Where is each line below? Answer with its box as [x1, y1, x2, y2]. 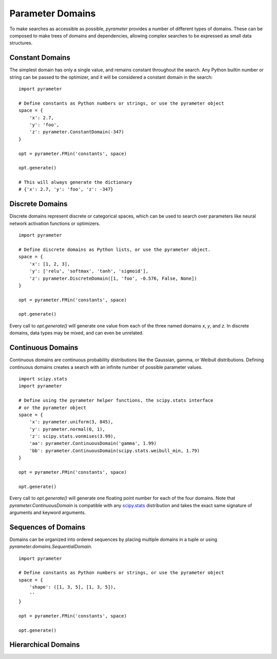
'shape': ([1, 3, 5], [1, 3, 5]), [29, 584, 116, 590]
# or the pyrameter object [18, 404, 87, 411]
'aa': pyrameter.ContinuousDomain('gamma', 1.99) [29, 440, 156, 447]
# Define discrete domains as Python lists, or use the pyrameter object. [18, 246, 211, 253]
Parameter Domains [9, 8, 96, 19]
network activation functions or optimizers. [9, 220, 101, 226]
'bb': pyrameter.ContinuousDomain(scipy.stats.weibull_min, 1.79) [29, 448, 200, 454]
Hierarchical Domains [9, 641, 80, 649]
